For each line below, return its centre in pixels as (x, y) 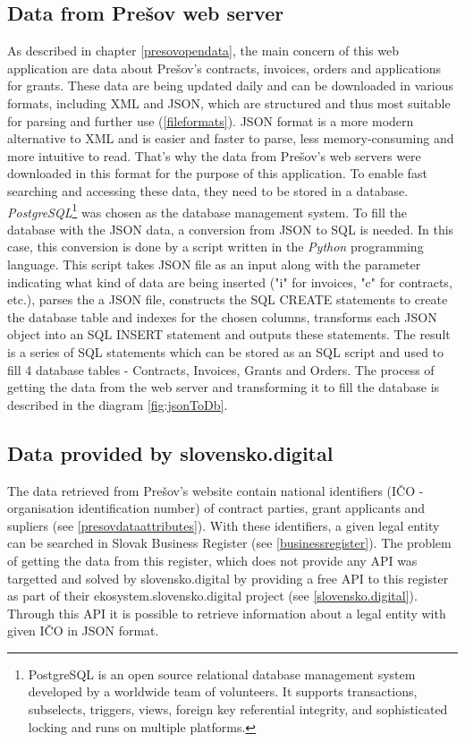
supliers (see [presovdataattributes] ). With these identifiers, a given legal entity (224, 525)
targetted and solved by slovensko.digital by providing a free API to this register (228, 578)
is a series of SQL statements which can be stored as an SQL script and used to (226, 351)
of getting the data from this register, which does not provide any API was (212, 560)
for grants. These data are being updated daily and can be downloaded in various (230, 85)
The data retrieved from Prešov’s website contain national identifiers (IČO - (216, 490)
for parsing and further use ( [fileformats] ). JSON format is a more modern (211, 120)
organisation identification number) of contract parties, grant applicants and (216, 508)
